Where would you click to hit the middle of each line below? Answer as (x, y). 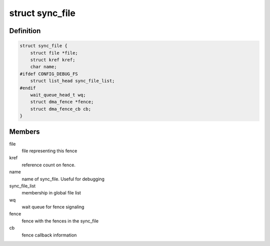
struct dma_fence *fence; (62, 102)
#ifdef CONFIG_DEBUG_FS (49, 74)
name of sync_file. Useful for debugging (63, 179)
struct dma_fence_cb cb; (61, 109)
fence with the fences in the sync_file (60, 221)
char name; (43, 67)
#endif (28, 88)
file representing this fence (49, 151)
